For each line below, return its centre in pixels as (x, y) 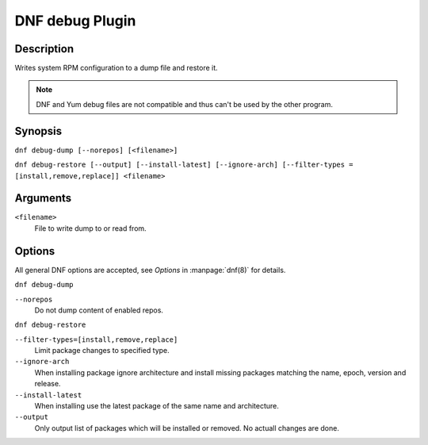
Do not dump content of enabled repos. (99, 310)
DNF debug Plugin (75, 21)
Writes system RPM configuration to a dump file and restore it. (116, 68)
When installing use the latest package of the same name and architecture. (157, 406)
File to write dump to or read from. (90, 228)
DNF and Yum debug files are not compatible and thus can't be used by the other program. (184, 104)
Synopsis (38, 131)
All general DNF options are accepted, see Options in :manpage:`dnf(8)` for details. (150, 270)
